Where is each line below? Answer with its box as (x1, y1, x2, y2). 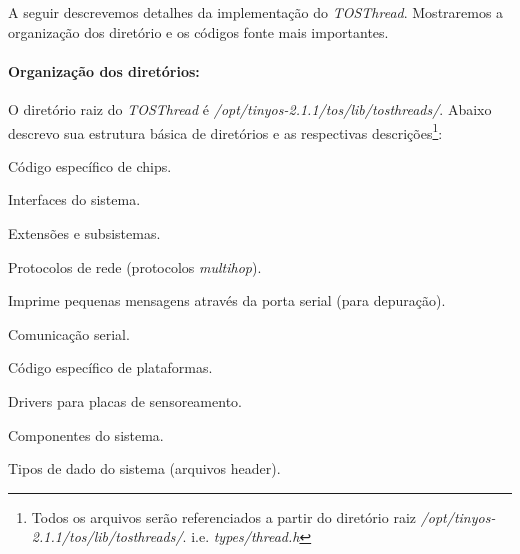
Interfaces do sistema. (8, 189, 141, 210)
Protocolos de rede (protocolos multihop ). (8, 256, 262, 277)
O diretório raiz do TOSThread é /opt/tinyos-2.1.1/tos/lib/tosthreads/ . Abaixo (8, 98, 492, 119)
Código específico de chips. (8, 155, 172, 176)
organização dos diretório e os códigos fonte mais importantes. (8, 21, 389, 42)
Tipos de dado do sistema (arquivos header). (8, 458, 281, 479)
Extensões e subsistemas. (8, 223, 161, 244)
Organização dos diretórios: (8, 60, 200, 81)
